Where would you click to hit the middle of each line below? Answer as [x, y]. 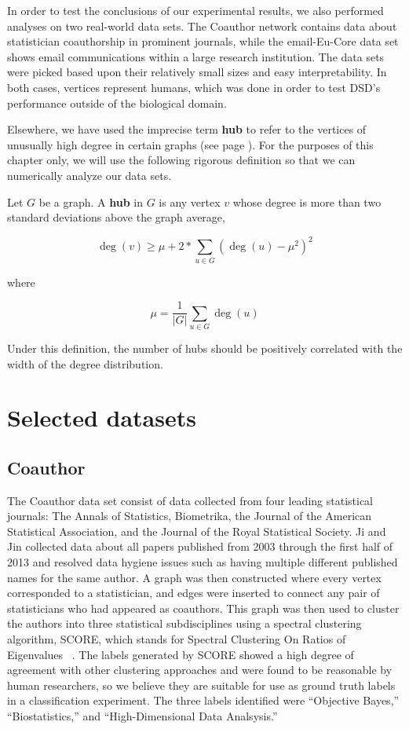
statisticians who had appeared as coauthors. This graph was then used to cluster [203, 608]
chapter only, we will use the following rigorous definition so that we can [181, 160]
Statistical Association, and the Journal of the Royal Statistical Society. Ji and [197, 531]
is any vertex [190, 201]
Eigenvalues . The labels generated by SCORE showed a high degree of [181, 654]
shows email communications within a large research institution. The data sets [196, 56]
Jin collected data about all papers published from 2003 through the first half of [200, 546]
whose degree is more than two [307, 201]
